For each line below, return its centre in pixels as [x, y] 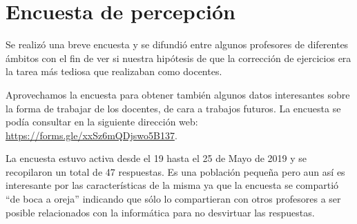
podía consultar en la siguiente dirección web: [102, 122]
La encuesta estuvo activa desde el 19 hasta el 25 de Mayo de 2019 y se [156, 158]
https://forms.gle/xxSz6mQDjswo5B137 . [91, 135]
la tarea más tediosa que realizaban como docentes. [114, 71]
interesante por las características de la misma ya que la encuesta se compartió [172, 185]
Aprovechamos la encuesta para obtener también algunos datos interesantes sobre [178, 94]
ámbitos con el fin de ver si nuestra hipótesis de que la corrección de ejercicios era [178, 58]
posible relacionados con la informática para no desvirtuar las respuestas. [160, 212]
